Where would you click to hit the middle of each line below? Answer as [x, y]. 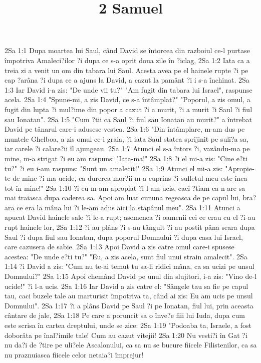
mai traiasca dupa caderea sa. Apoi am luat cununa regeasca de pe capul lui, [122, 198]
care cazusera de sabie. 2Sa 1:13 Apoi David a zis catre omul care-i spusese [119, 247]
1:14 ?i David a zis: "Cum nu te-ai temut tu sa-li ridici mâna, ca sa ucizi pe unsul [129, 266]
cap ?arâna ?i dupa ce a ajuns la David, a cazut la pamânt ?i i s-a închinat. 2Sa [127, 80]
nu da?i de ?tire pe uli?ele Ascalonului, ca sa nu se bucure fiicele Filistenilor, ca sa [131, 345]
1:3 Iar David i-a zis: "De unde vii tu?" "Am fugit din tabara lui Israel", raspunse [128, 89]
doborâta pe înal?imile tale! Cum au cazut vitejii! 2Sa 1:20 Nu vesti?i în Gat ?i [126, 335]
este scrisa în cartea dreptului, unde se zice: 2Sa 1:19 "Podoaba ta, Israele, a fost [128, 325]
